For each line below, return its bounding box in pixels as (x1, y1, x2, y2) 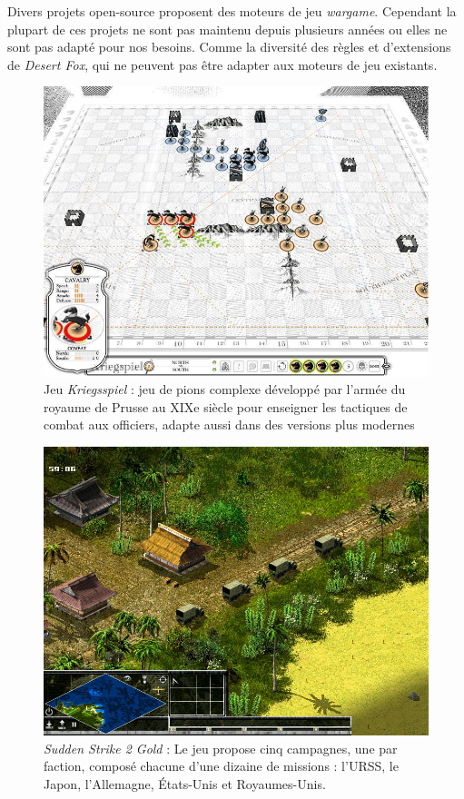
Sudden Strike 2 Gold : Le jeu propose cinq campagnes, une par (44, 738, 398, 757)
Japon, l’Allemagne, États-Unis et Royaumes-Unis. (44, 774, 326, 793)
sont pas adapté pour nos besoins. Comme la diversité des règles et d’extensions (7, 37, 451, 56)
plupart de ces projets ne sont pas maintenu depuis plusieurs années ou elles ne (7, 19, 448, 38)
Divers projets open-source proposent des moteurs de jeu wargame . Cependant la (7, 2, 457, 20)
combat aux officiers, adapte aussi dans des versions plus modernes (44, 415, 415, 434)
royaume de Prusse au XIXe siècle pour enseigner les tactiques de (44, 397, 408, 416)
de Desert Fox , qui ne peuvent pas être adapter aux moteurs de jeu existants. (7, 54, 438, 74)
